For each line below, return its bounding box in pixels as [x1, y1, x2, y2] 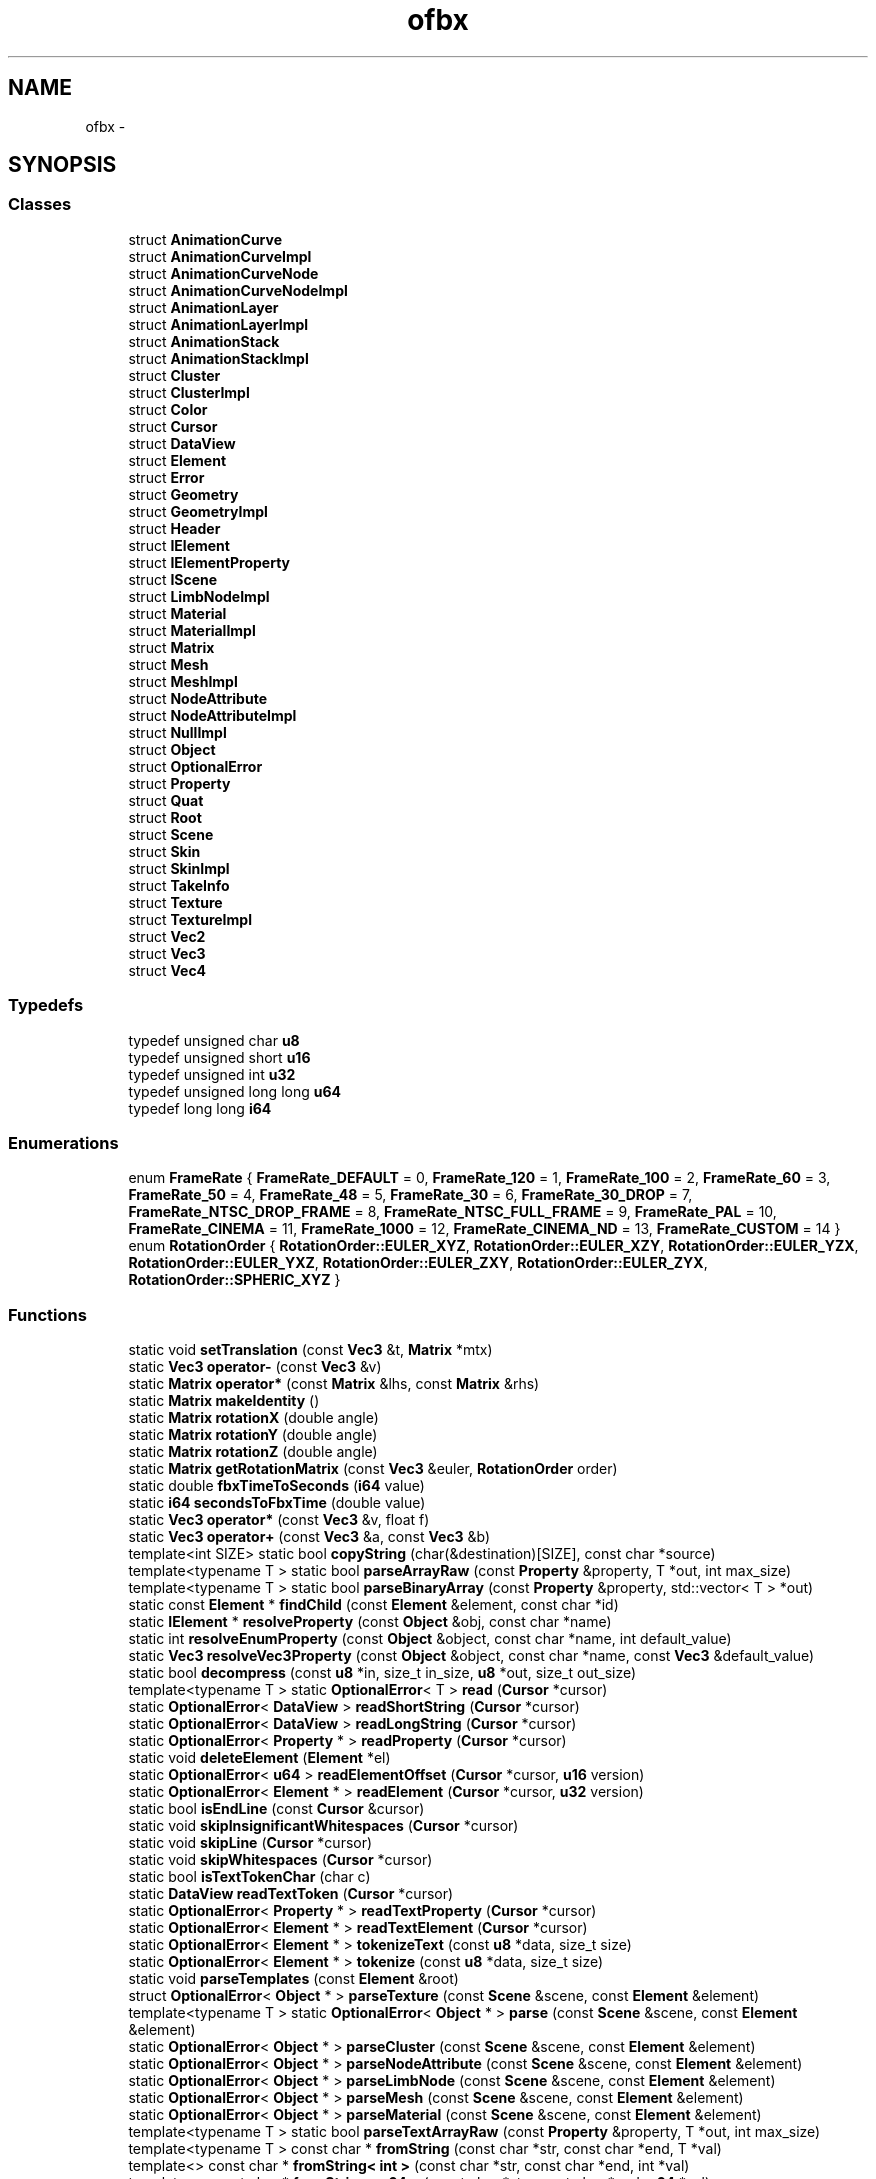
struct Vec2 [128, 927, 206, 945]
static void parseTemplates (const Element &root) [128, 1970, 459, 1988]
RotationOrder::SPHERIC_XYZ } [128, 1271, 341, 1289]
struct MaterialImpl [128, 621, 256, 639]
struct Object [128, 740, 216, 758]
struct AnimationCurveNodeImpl [128, 281, 348, 299]
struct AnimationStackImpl [128, 349, 309, 367]
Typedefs [8, 995, 84, 1016]
